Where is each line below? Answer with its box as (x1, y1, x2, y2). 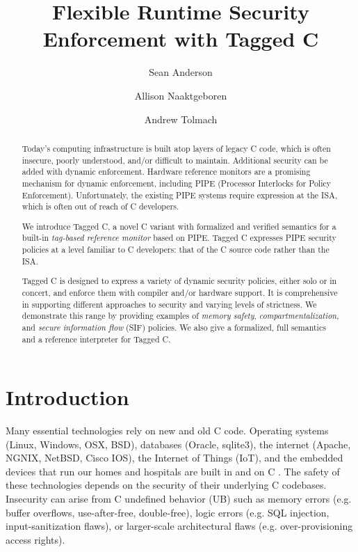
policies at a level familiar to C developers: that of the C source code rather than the (22, 244, 329, 255)
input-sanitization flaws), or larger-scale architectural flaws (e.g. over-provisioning (6, 519, 353, 533)
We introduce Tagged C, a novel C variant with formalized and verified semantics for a (22, 220, 336, 232)
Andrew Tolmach (144, 111, 218, 126)
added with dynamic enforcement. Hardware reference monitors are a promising (22, 166, 311, 178)
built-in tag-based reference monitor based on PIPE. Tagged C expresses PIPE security (22, 232, 336, 244)
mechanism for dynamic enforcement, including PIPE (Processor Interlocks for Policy (22, 177, 332, 189)
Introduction (6, 383, 129, 411)
